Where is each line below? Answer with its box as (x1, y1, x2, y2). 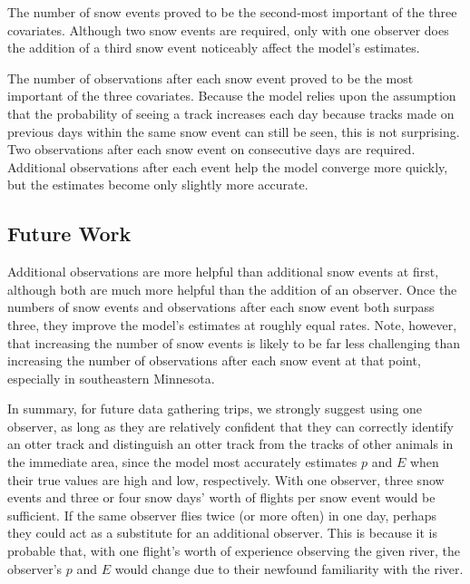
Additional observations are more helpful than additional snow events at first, (7, 262, 439, 281)
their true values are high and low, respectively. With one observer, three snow (7, 470, 445, 489)
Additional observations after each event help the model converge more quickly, (7, 157, 448, 176)
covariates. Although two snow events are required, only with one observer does (7, 20, 449, 39)
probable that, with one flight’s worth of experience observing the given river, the (7, 541, 460, 560)
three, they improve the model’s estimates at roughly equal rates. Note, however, (7, 315, 457, 334)
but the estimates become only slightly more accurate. (7, 175, 308, 194)
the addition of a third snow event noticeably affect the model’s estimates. (7, 38, 420, 57)
